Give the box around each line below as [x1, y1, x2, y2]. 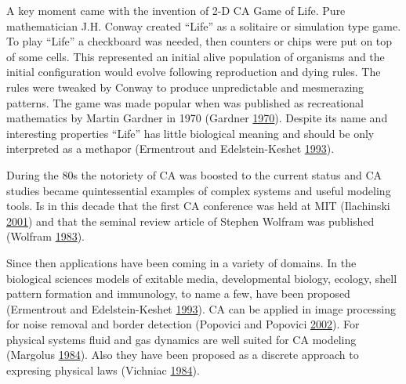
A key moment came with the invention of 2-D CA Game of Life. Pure [6, 2, 346, 18]
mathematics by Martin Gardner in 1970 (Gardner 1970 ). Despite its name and [6, 110, 388, 126]
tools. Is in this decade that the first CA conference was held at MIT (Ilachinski [6, 197, 390, 214]
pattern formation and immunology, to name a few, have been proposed [6, 285, 350, 302]
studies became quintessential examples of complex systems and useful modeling [6, 182, 391, 198]
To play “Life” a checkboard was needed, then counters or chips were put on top [6, 33, 393, 49]
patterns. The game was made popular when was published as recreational [6, 94, 364, 110]
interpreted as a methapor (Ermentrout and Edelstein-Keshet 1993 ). [6, 140, 335, 157]
